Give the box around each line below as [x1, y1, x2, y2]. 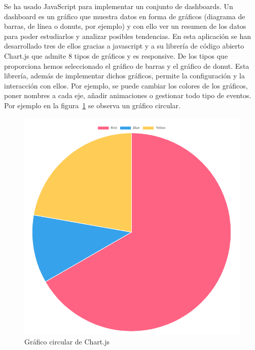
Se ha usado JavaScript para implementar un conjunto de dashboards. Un [4, 1, 233, 11]
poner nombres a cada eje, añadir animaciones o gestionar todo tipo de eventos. [4, 90, 251, 101]
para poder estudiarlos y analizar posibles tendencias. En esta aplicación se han [4, 30, 251, 41]
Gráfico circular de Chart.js [24, 336, 110, 347]
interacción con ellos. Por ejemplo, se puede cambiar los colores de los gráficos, [4, 80, 248, 91]
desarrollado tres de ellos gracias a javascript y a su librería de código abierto [4, 40, 244, 51]
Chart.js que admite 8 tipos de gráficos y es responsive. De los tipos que [4, 50, 228, 61]
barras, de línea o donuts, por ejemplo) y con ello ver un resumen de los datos [4, 21, 246, 31]
